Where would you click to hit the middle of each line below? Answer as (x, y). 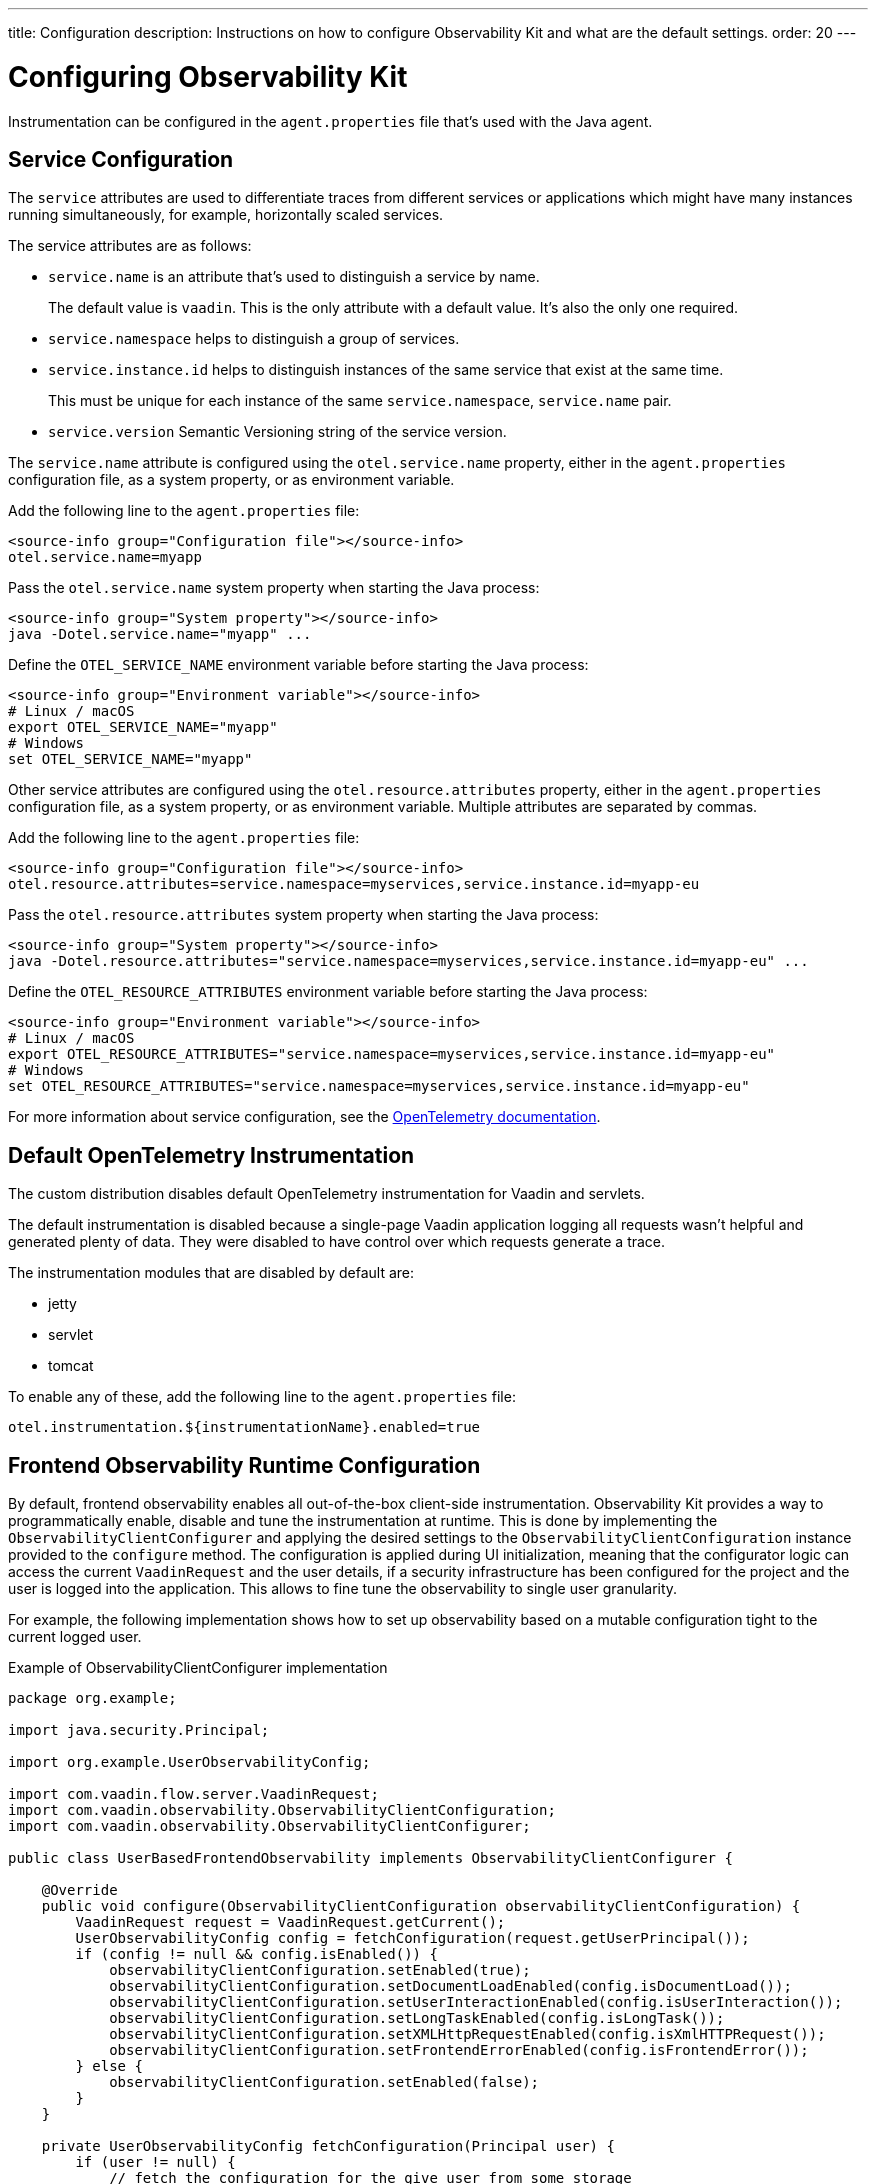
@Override (79, 1890)
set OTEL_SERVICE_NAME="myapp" (130, 759)
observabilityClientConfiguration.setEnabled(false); (324, 2082)
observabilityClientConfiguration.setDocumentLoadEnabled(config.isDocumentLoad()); (450, 1986)
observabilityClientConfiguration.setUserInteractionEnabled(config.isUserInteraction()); (476, 2002)
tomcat (71, 1366)
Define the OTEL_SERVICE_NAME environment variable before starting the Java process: (298, 665)
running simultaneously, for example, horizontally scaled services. (226, 215)
